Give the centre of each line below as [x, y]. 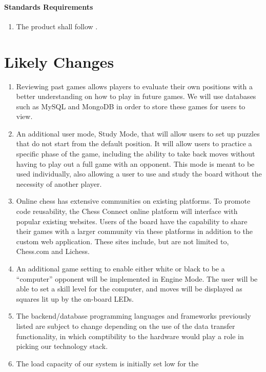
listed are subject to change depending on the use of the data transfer [126, 326]
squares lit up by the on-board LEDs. [75, 298]
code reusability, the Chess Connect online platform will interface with [127, 211]
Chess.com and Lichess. [53, 251]
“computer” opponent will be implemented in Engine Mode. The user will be [137, 278]
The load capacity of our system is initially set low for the [107, 363]
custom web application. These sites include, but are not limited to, [122, 241]
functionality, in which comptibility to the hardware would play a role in [130, 336]
